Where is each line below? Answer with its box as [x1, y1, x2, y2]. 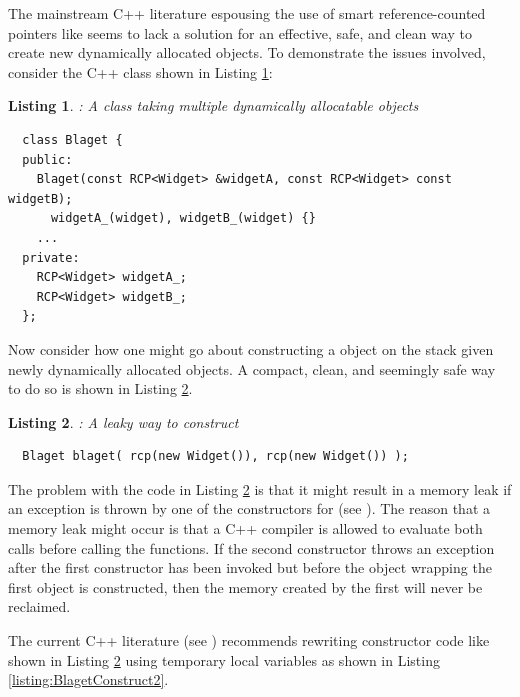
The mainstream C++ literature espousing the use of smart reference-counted [8, 3, 486, 23]
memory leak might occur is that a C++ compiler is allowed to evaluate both [8, 518, 483, 539]
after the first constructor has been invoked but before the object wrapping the [8, 557, 492, 578]
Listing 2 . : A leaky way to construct [8, 411, 239, 432]
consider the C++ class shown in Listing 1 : [8, 61, 273, 82]
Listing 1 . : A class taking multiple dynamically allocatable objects [8, 95, 419, 116]
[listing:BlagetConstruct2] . [8, 669, 169, 690]
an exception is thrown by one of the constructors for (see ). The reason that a [8, 498, 490, 519]
